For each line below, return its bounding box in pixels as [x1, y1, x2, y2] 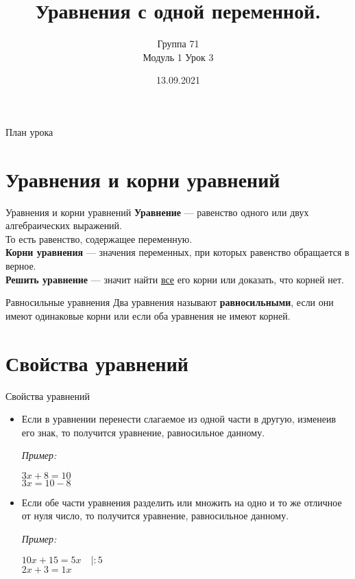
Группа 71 [157, 36, 199, 51]
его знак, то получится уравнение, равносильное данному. [21, 425, 265, 439]
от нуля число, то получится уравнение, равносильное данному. [21, 508, 289, 523]
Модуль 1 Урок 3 [143, 49, 214, 64]
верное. [5, 259, 36, 272]
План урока [5, 124, 53, 139]
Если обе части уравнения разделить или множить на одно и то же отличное [21, 495, 342, 509]
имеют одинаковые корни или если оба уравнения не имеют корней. [5, 308, 291, 322]
